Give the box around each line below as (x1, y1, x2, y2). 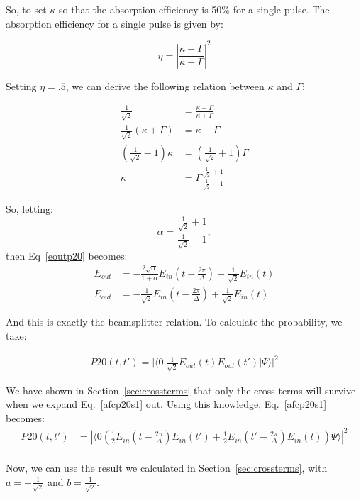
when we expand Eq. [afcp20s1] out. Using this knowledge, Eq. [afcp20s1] (6, 397, 327, 411)
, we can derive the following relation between (65, 78, 265, 93)
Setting (6, 78, 37, 93)
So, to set (6, 2, 47, 16)
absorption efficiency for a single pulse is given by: (6, 16, 223, 31)
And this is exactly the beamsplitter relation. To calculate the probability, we (6, 314, 343, 329)
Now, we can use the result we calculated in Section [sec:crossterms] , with (6, 460, 328, 475)
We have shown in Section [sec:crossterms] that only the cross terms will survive (6, 382, 356, 397)
